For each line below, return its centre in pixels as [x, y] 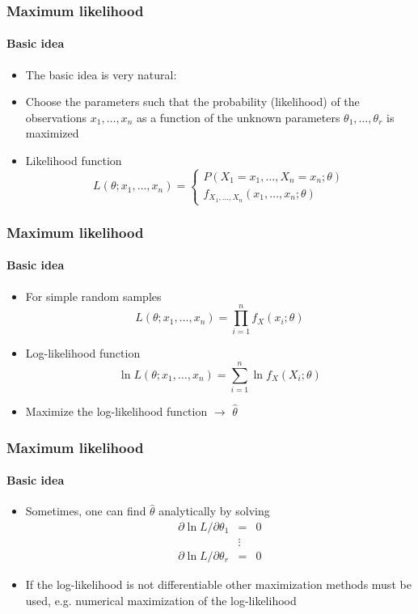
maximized [52, 133]
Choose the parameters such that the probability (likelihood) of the [192, 102]
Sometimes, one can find [86, 511]
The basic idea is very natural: [101, 74]
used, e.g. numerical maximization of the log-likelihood [161, 600]
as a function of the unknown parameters [238, 117]
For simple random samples [93, 296]
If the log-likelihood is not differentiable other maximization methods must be [218, 584]
